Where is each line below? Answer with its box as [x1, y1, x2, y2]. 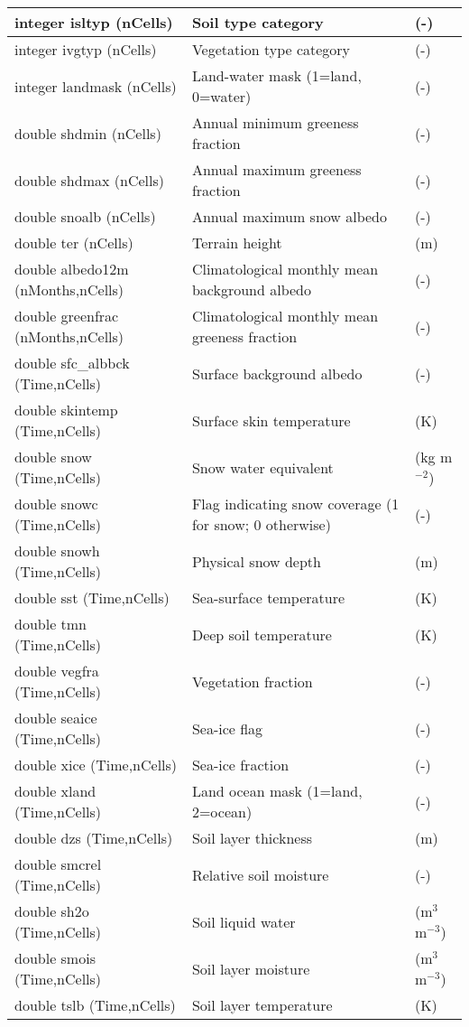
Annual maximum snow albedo [191, 206, 388, 227]
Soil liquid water [191, 910, 296, 932]
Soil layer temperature [191, 994, 333, 1015]
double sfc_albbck [14, 352, 130, 373]
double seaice [14, 707, 97, 728]
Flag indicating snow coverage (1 [191, 493, 400, 514]
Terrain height [191, 232, 282, 253]
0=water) [191, 86, 252, 107]
